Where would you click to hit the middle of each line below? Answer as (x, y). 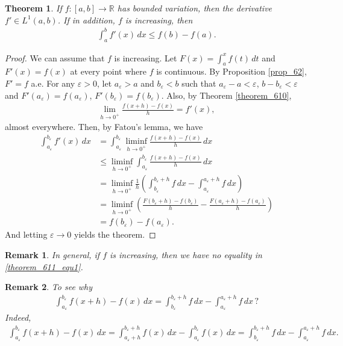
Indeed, (18, 317)
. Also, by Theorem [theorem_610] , (226, 95)
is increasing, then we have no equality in (186, 254)
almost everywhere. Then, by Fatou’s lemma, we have (104, 127)
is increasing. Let (146, 57)
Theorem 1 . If (33, 8)
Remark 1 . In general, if (52, 254)
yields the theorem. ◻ (115, 234)
